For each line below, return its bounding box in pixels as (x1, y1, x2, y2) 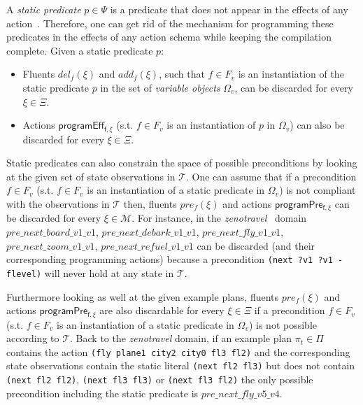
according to (6, 331, 59, 346)
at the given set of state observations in (6, 169, 176, 183)
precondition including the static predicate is (6, 385, 199, 400)
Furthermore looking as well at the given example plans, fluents (6, 289, 279, 304)
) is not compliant (279, 183, 356, 197)
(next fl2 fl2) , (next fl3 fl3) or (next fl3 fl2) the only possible (6, 372, 313, 387)
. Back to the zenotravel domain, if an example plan (70, 331, 292, 346)
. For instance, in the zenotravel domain (131, 211, 307, 225)
